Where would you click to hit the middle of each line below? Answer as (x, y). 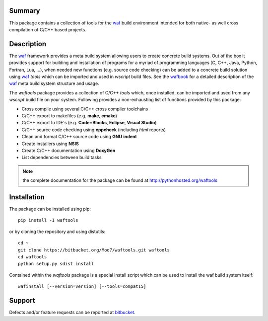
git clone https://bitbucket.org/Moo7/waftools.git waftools (94, 250)
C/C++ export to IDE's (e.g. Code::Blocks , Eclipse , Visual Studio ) (89, 123)
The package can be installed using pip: (50, 209)
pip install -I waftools (48, 220)
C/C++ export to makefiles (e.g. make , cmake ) (69, 116)
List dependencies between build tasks (62, 158)
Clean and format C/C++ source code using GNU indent (79, 137)
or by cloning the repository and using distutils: (57, 232)
